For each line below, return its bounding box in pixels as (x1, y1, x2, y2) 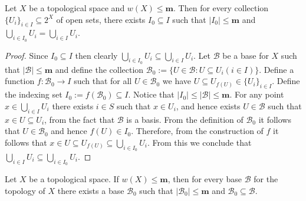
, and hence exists (176, 99, 241, 112)
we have (162, 75, 192, 87)
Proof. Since (5, 49, 48, 61)
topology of (5, 184, 45, 196)
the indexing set (5, 88, 62, 101)
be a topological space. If (29, 173, 119, 185)
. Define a (259, 63, 294, 75)
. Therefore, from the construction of (131, 125, 264, 137)
